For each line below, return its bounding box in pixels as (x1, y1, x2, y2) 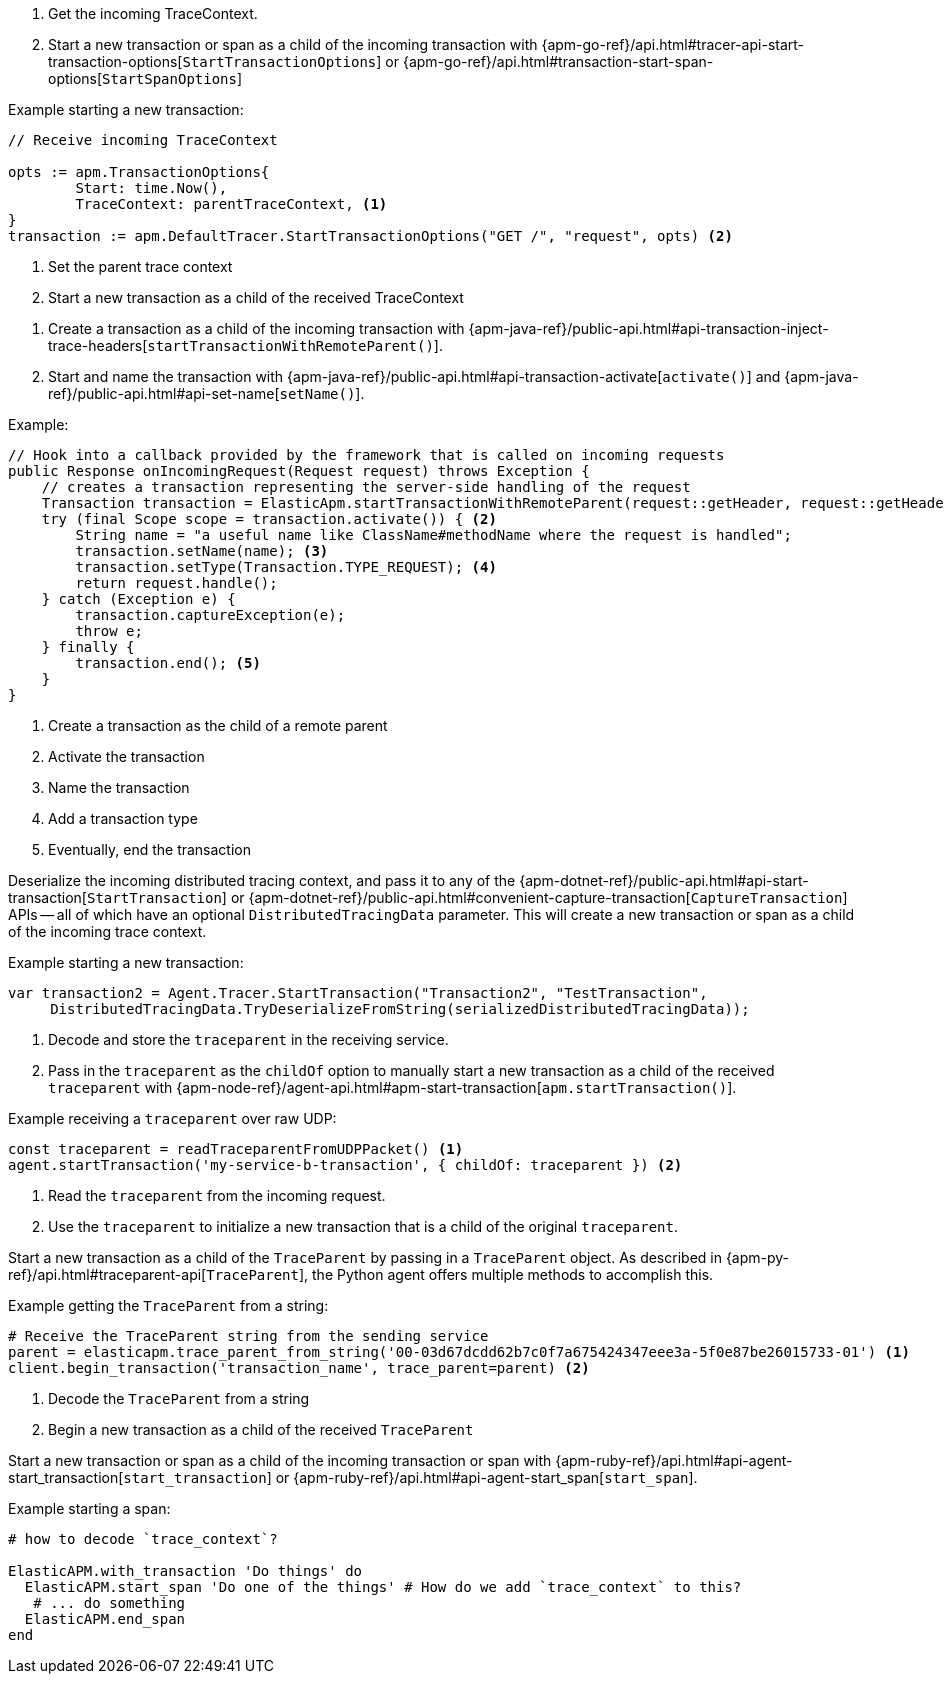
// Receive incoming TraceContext (8, 132, 278, 148)
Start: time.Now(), (75, 180, 228, 196)
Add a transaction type (48, 810, 198, 827)
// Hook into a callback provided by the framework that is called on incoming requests (8, 447, 725, 463)
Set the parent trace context (48, 258, 233, 275)
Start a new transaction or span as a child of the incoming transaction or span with (8, 1452, 552, 1469)
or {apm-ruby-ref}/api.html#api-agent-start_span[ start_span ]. (275, 1469, 698, 1486)
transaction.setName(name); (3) (75, 543, 329, 559)
